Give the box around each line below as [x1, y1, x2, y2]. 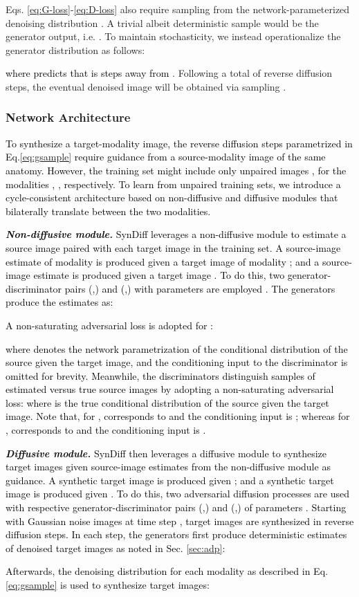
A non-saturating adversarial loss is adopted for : [6, 318, 214, 332]
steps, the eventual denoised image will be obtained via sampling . [6, 79, 286, 93]
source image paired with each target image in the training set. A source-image [6, 240, 341, 255]
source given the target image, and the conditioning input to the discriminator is [6, 355, 348, 369]
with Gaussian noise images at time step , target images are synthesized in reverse [6, 513, 354, 528]
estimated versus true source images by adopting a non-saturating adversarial [6, 382, 334, 396]
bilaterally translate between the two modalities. [6, 203, 211, 218]
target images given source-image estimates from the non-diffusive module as [6, 459, 331, 474]
